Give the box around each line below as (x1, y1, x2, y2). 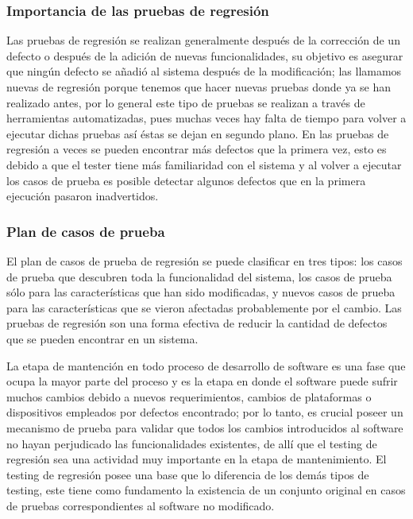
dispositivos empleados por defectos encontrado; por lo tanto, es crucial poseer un (6, 404, 403, 420)
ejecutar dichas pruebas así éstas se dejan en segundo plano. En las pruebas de (6, 125, 389, 141)
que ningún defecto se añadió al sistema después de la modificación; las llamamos (6, 63, 402, 79)
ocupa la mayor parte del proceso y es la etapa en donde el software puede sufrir (6, 373, 398, 389)
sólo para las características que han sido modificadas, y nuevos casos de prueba (6, 284, 396, 300)
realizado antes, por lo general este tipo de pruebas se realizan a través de (6, 94, 365, 110)
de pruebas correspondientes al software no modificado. (6, 497, 275, 513)
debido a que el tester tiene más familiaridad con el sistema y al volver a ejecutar (6, 156, 402, 172)
